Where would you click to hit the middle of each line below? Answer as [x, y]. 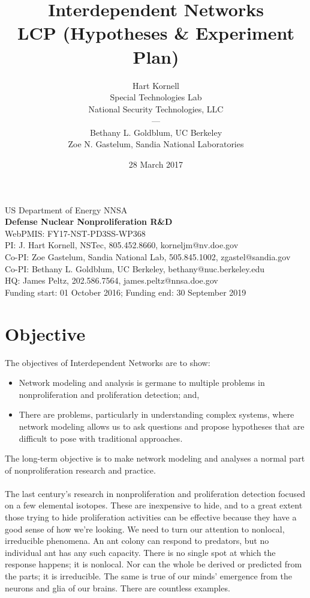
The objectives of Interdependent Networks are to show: [108, 362]
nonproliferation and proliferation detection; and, [109, 394]
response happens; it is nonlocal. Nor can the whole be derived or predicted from [154, 564]
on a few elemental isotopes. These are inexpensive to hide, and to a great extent [154, 505]
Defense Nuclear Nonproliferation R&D [89, 221]
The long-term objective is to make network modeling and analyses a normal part [155, 458]
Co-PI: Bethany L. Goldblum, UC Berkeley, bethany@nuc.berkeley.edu [135, 268]
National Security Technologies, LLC [156, 108]
